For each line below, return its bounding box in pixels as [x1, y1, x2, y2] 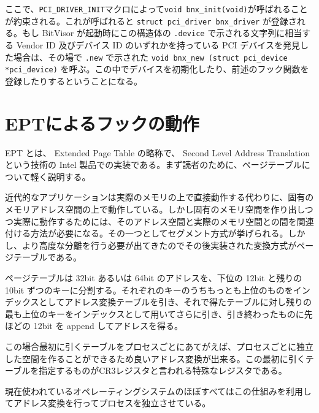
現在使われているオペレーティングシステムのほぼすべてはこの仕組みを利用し [5, 384, 312, 397]
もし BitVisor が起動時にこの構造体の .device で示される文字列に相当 [21, 26, 302, 39]
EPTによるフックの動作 [5, 110, 199, 135]
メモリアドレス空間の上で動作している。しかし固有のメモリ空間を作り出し [5, 202, 305, 215]
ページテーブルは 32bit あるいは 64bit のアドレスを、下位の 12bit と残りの [5, 271, 302, 284]
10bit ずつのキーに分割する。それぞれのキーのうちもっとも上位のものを [5, 283, 293, 296]
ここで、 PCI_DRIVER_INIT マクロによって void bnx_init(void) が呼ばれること [5, 2, 308, 15]
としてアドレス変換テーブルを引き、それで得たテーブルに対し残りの [39, 295, 312, 308]
